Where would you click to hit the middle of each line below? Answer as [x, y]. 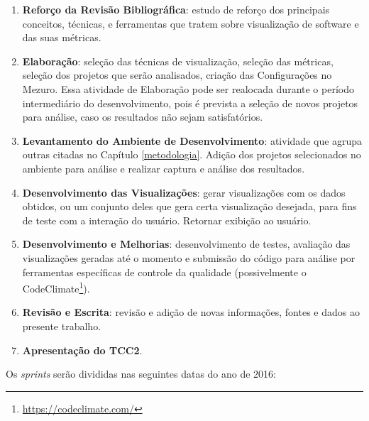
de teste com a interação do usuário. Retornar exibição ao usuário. [167, 220]
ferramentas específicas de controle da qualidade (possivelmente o [164, 272]
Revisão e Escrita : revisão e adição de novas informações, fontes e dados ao [191, 312]
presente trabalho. [62, 326]
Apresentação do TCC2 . [82, 350]
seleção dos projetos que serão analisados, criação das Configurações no [177, 75]
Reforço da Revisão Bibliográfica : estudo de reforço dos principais [176, 9]
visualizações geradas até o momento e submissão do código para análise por [189, 257]
